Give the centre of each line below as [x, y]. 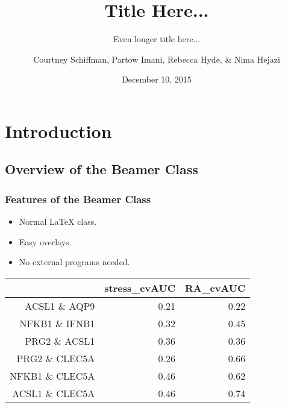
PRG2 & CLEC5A [56, 358]
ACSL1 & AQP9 [60, 306]
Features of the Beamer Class [78, 199]
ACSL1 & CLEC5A [54, 393]
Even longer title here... [157, 39]
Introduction [58, 130]
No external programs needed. [74, 262]
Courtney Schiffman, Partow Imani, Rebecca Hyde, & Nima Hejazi [157, 59]
